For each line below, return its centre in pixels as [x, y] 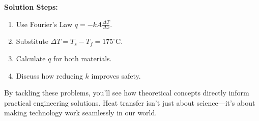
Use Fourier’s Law [44, 24]
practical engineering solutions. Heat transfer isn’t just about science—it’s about [130, 102]
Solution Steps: [31, 7]
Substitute [32, 41]
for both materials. [82, 58]
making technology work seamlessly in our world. [81, 113]
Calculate [31, 58]
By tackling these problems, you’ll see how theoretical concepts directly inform [127, 93]
